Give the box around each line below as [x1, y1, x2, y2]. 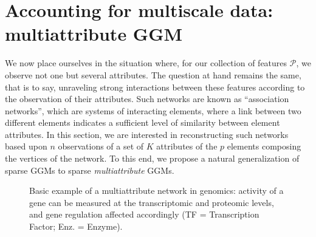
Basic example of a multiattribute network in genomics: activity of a [29, 184, 284, 197]
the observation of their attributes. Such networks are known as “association [5, 92, 289, 105]
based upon [5, 140, 47, 153]
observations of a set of [58, 140, 144, 153]
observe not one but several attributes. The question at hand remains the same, [5, 68, 301, 81]
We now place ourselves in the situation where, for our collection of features [5, 57, 287, 69]
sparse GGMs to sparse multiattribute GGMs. [5, 163, 174, 176]
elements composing [227, 140, 301, 153]
